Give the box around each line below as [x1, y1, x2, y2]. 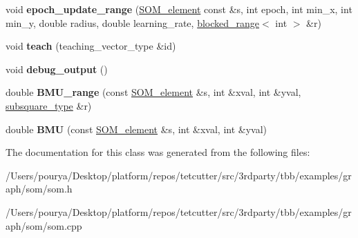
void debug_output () [6, 61, 108, 76]
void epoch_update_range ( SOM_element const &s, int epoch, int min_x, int [6, 2, 352, 16]
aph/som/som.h [6, 181, 73, 196]
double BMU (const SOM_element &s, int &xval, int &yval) [6, 121, 267, 136]
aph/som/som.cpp [6, 218, 82, 232]
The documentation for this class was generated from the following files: [6, 145, 310, 159]
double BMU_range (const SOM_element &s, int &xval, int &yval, [6, 85, 301, 99]
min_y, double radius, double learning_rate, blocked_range [6, 15, 260, 30]
